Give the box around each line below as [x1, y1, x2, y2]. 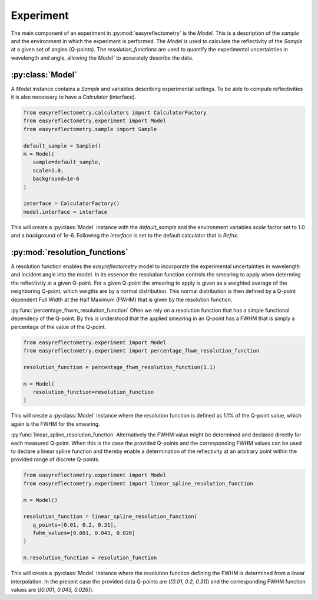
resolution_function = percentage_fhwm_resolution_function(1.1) [23, 364, 216, 370]
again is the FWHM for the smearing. [11, 420, 100, 428]
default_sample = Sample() [23, 142, 101, 149]
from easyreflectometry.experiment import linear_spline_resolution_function [23, 480, 253, 487]
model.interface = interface [23, 208, 108, 215]
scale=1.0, [32, 167, 64, 174]
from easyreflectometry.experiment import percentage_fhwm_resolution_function [23, 347, 260, 354]
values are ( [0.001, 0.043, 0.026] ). [11, 586, 94, 594]
